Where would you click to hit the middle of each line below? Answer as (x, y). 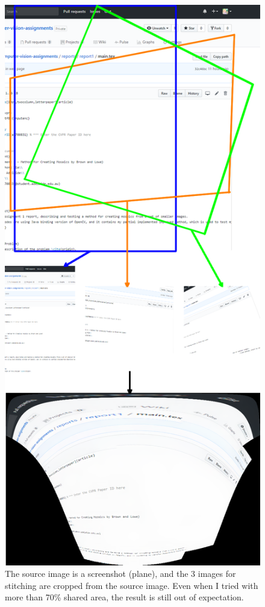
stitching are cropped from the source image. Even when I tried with (132, 585)
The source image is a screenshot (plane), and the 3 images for (120, 574)
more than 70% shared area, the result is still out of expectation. (124, 597)
